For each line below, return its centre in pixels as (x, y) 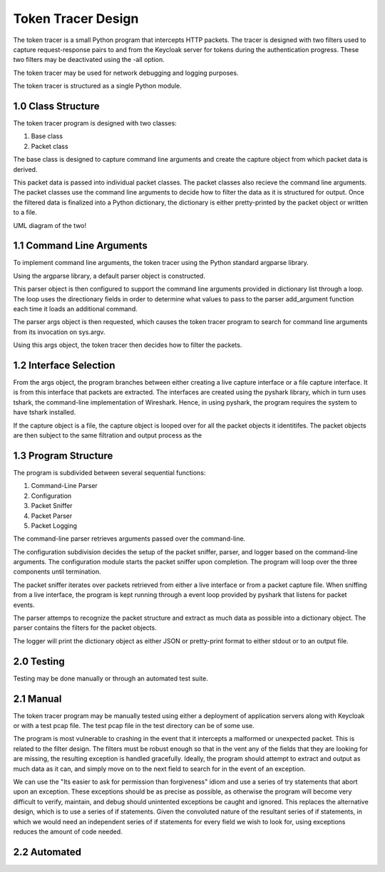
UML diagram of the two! (50, 225)
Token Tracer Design (76, 19)
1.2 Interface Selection (64, 365)
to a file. (25, 212)
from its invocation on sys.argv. (60, 332)
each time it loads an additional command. (76, 309)
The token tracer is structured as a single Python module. (97, 86)
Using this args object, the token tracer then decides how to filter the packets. (128, 345)
